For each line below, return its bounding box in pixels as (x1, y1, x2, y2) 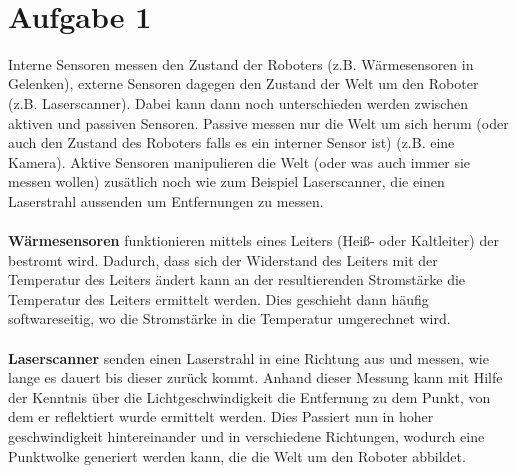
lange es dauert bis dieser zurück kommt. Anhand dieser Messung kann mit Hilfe (8, 367, 503, 388)
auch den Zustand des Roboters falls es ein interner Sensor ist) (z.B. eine (8, 132, 455, 153)
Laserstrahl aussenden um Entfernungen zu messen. (8, 190, 324, 211)
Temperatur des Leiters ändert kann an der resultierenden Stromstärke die (8, 269, 466, 290)
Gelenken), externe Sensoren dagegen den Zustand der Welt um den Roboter (8, 73, 479, 94)
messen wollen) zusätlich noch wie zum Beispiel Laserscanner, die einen (8, 171, 445, 192)
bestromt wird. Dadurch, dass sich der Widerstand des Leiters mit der (8, 249, 438, 270)
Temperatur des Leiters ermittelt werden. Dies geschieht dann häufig (8, 288, 429, 309)
